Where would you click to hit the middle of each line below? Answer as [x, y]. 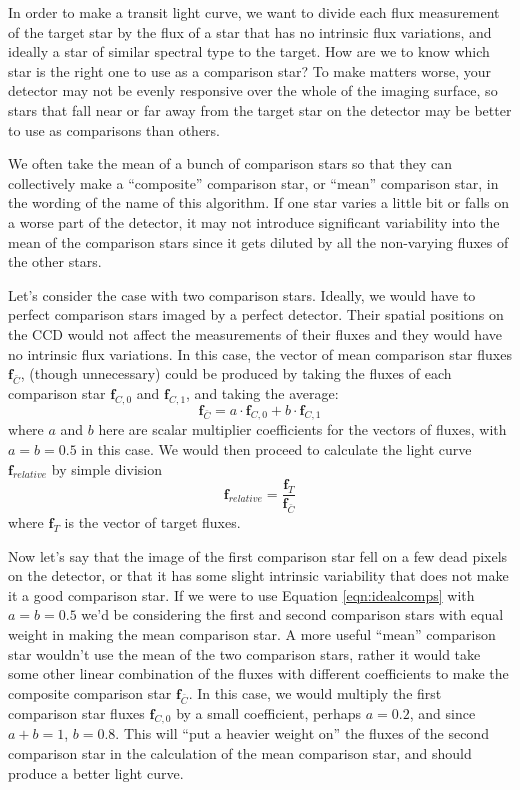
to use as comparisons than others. [114, 129]
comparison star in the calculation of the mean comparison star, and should [240, 752]
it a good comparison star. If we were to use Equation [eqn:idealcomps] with [241, 594]
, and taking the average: [262, 392]
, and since [442, 712]
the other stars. [55, 261]
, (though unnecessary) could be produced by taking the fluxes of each [236, 373]
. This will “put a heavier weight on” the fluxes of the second [302, 733]
